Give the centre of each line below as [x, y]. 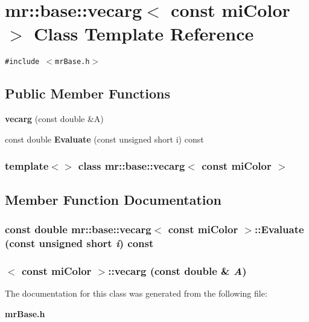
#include [22, 62]
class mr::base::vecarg [132, 166]
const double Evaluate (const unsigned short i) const [104, 139]
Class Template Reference [144, 34]
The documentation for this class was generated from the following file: [136, 293]
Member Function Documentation [113, 199]
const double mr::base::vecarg [78, 229]
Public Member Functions [88, 93]
